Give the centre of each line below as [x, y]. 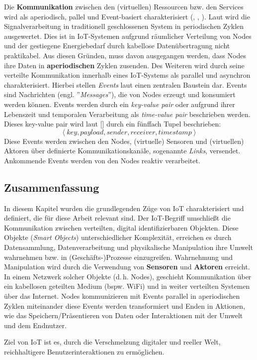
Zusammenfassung [52, 187]
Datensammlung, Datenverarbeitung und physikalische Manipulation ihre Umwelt [128, 247]
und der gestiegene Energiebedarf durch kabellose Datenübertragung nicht [117, 46]
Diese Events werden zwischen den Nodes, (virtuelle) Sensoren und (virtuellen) [124, 141]
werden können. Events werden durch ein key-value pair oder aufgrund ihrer [120, 104]
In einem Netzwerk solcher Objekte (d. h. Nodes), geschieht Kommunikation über [128, 276]
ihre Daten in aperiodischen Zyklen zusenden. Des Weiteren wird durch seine [124, 65]
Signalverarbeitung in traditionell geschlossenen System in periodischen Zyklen [124, 26]
